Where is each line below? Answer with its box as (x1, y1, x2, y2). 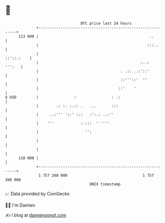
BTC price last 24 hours (80, 21, 132, 26)
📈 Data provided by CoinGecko (5, 191, 70, 197)
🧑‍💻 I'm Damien (5, 202, 36, 208)
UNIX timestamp (89, 181, 121, 187)
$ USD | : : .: (5, 94, 121, 100)
